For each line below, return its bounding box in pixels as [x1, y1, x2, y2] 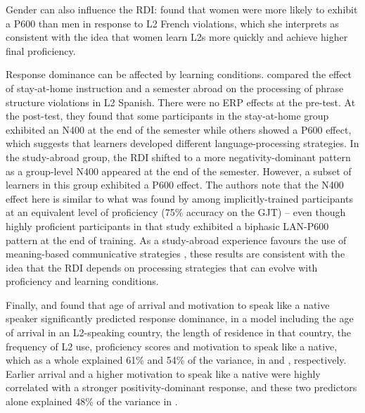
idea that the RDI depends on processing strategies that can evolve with [6, 260, 318, 274]
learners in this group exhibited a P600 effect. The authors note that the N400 [6, 177, 344, 192]
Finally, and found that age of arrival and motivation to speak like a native [6, 297, 330, 312]
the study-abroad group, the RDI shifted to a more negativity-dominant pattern [6, 149, 351, 164]
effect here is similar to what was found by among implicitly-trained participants [6, 191, 353, 205]
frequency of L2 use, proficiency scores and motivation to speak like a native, [6, 338, 338, 353]
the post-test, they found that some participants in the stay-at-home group [6, 108, 329, 123]
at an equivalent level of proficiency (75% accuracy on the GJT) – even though [6, 205, 346, 220]
